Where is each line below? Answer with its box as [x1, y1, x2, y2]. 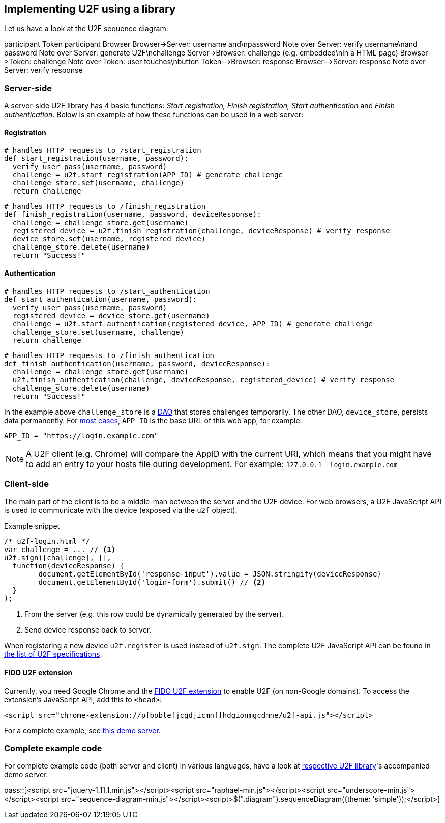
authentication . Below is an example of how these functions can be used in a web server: [4, 110, 304, 119]
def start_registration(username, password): [4, 154, 189, 163]
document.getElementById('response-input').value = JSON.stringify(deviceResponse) [38, 570, 381, 579]
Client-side [4, 478, 49, 489]
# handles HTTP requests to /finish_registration [4, 202, 206, 211]
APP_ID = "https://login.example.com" [4, 431, 159, 440]
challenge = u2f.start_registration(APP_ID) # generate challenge [12, 171, 283, 179]
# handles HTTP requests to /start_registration [4, 146, 201, 155]
